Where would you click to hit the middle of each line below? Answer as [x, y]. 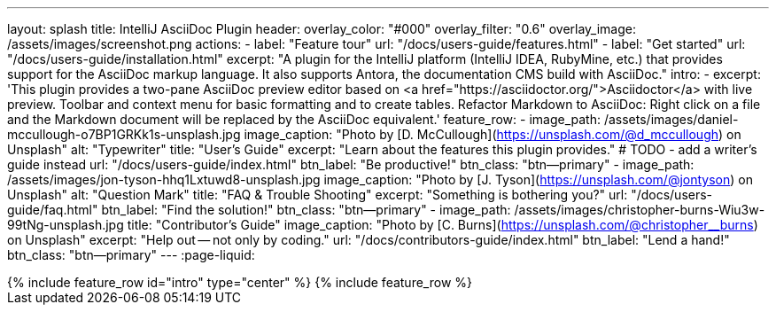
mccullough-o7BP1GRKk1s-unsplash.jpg [124, 134]
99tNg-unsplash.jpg [66, 225]
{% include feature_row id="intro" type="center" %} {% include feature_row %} [240, 282]
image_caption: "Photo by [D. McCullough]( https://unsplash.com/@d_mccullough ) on [493, 134]
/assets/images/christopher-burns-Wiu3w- [640, 210]
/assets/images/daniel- [671, 119]
